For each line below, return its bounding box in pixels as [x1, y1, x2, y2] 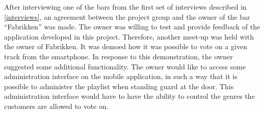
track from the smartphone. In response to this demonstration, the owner [4, 51, 233, 61]
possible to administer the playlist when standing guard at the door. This [4, 81, 234, 91]
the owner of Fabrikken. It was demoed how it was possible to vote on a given [4, 41, 247, 52]
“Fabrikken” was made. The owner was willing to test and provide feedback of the [4, 21, 260, 32]
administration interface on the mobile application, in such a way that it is [4, 71, 237, 82]
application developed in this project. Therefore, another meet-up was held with [4, 31, 254, 42]
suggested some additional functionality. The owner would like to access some [4, 61, 246, 71]
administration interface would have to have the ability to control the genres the [4, 91, 255, 101]
